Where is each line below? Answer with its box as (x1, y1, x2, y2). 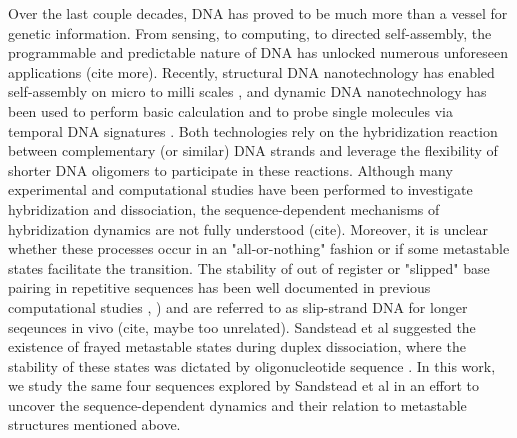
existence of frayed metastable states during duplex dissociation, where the (8, 336, 466, 357)
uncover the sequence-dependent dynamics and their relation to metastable (8, 394, 467, 415)
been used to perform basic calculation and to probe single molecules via (8, 100, 453, 121)
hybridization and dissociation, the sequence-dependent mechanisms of (8, 198, 440, 219)
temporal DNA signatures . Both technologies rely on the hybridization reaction (8, 120, 498, 141)
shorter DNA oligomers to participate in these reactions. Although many (8, 159, 453, 180)
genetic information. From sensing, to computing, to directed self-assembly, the (8, 22, 492, 43)
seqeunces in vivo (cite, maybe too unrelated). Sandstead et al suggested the (8, 316, 476, 337)
